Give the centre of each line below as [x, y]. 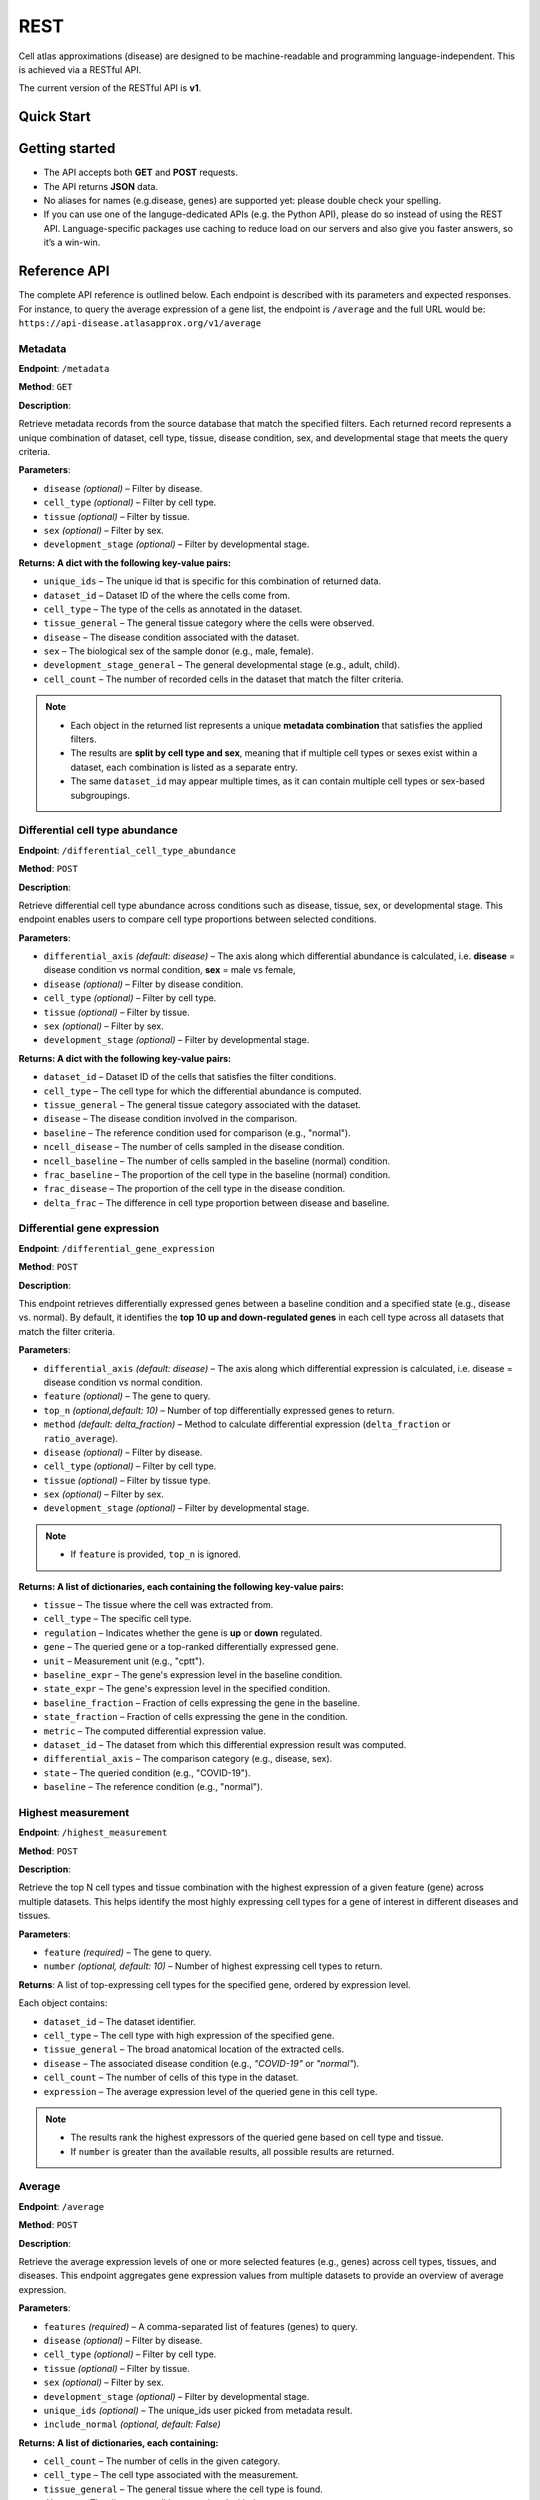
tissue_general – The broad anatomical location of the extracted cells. [194, 2049]
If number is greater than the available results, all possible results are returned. [232, 2151]
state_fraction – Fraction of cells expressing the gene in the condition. [196, 1717]
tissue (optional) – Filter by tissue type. [127, 1480]
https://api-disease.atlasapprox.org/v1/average [140, 323]
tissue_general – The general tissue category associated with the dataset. [202, 1104]
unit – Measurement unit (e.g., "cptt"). [124, 1661]
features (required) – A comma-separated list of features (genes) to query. [201, 2326]
